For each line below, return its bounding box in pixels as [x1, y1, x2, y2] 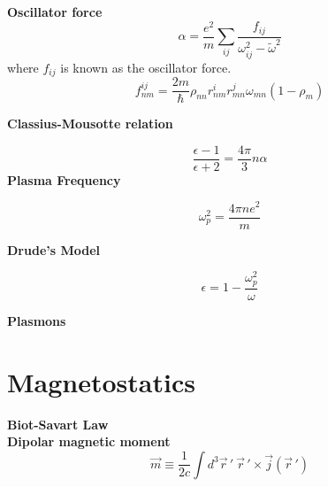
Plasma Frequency [7, 170, 121, 189]
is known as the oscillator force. [60, 58, 232, 76]
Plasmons [7, 311, 66, 329]
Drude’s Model [7, 240, 101, 259]
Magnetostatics [7, 363, 195, 399]
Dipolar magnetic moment [7, 432, 171, 451]
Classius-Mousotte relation [7, 114, 173, 133]
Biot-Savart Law [7, 414, 109, 433]
